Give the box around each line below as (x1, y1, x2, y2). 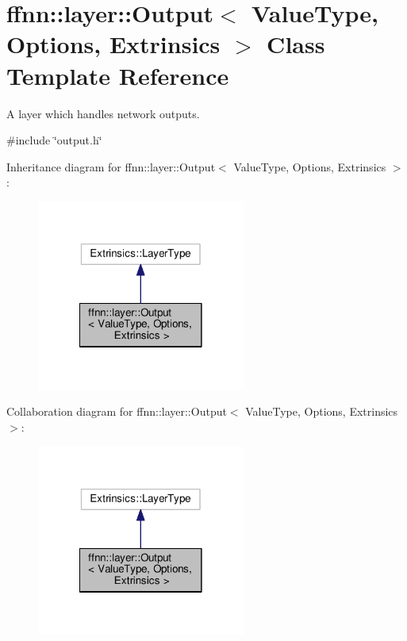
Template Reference (6, 59, 229, 91)
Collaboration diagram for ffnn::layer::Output (6, 403, 227, 420)
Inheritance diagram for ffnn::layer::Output (6, 158, 216, 175)
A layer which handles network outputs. (6, 105, 200, 121)
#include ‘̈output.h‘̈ (6, 132, 102, 148)
